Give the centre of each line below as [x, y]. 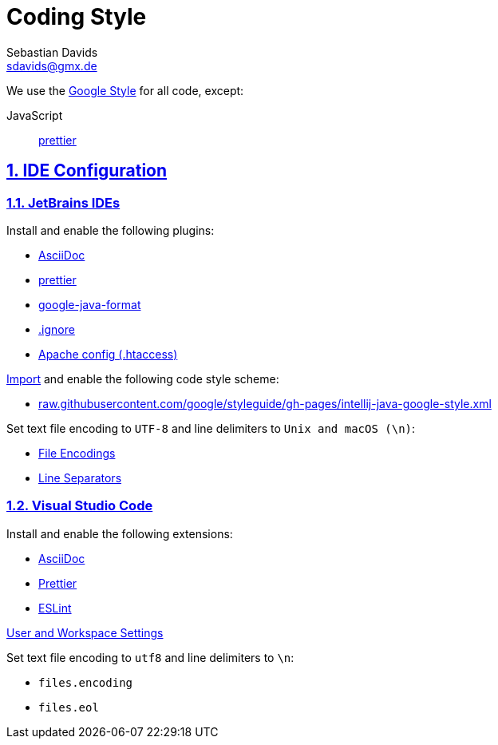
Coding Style [77, 17]
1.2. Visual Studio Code [80, 506]
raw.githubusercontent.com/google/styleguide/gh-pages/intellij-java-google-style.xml [265, 403]
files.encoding [86, 682]
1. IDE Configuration [87, 171]
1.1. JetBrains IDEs [63, 202]
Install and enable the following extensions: [120, 533]
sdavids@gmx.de [52, 65]
